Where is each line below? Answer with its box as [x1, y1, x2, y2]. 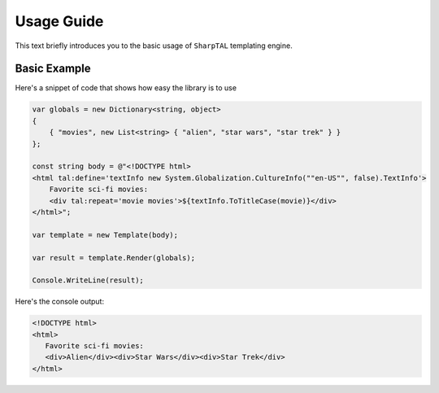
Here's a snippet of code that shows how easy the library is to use [15, 83, 237, 93]
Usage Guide [15, 12, 104, 30]
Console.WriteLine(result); [32, 276, 144, 285]
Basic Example [15, 62, 91, 76]
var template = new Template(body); [32, 230, 179, 239]
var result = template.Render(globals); [32, 253, 195, 262]
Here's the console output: [15, 297, 105, 307]
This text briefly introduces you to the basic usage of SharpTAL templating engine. [15, 41, 293, 50]
